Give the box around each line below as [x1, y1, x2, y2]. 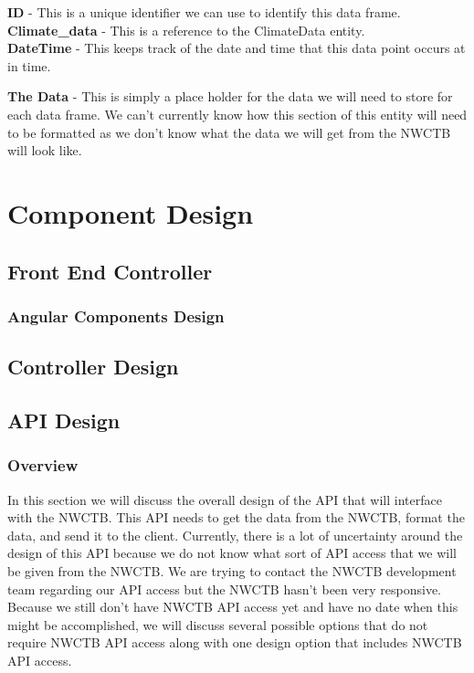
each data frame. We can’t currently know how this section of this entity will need [7, 104, 468, 123]
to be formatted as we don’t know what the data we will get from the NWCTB [7, 122, 451, 142]
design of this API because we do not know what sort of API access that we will [7, 543, 457, 563]
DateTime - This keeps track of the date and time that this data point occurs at [7, 38, 466, 58]
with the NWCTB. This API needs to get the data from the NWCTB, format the [7, 508, 465, 527]
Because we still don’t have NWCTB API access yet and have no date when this [7, 597, 458, 616]
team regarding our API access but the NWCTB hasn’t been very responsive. [7, 579, 441, 598]
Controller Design [7, 352, 179, 381]
